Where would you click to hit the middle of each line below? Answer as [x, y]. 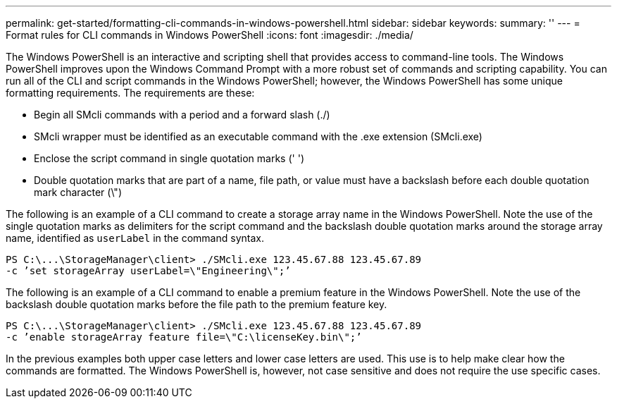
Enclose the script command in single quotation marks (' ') [169, 158]
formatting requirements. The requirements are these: [130, 93]
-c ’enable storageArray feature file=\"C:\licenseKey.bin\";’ [184, 337]
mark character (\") [78, 192]
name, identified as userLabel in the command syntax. [135, 238]
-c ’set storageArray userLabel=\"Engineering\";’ [148, 271]
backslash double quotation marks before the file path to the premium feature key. [197, 304]
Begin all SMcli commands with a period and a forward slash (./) [182, 115]
